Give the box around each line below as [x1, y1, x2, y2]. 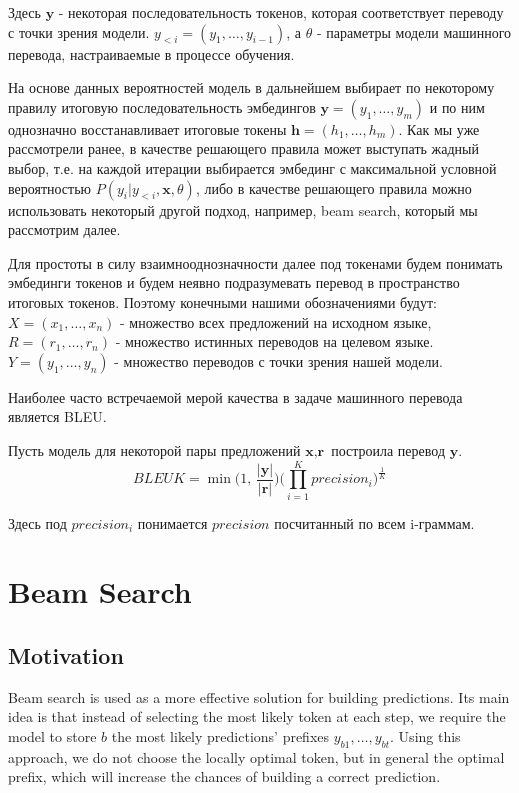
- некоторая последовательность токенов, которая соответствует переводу [58, 2, 504, 22]
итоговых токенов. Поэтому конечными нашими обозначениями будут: [8, 291, 437, 312]
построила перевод [331, 439, 446, 460]
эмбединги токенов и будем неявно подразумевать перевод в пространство [8, 272, 460, 293]
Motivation [8, 639, 124, 670]
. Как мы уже [398, 118, 480, 139]
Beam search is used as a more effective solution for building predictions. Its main [8, 686, 510, 707]
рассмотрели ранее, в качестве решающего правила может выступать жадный [8, 138, 479, 159]
